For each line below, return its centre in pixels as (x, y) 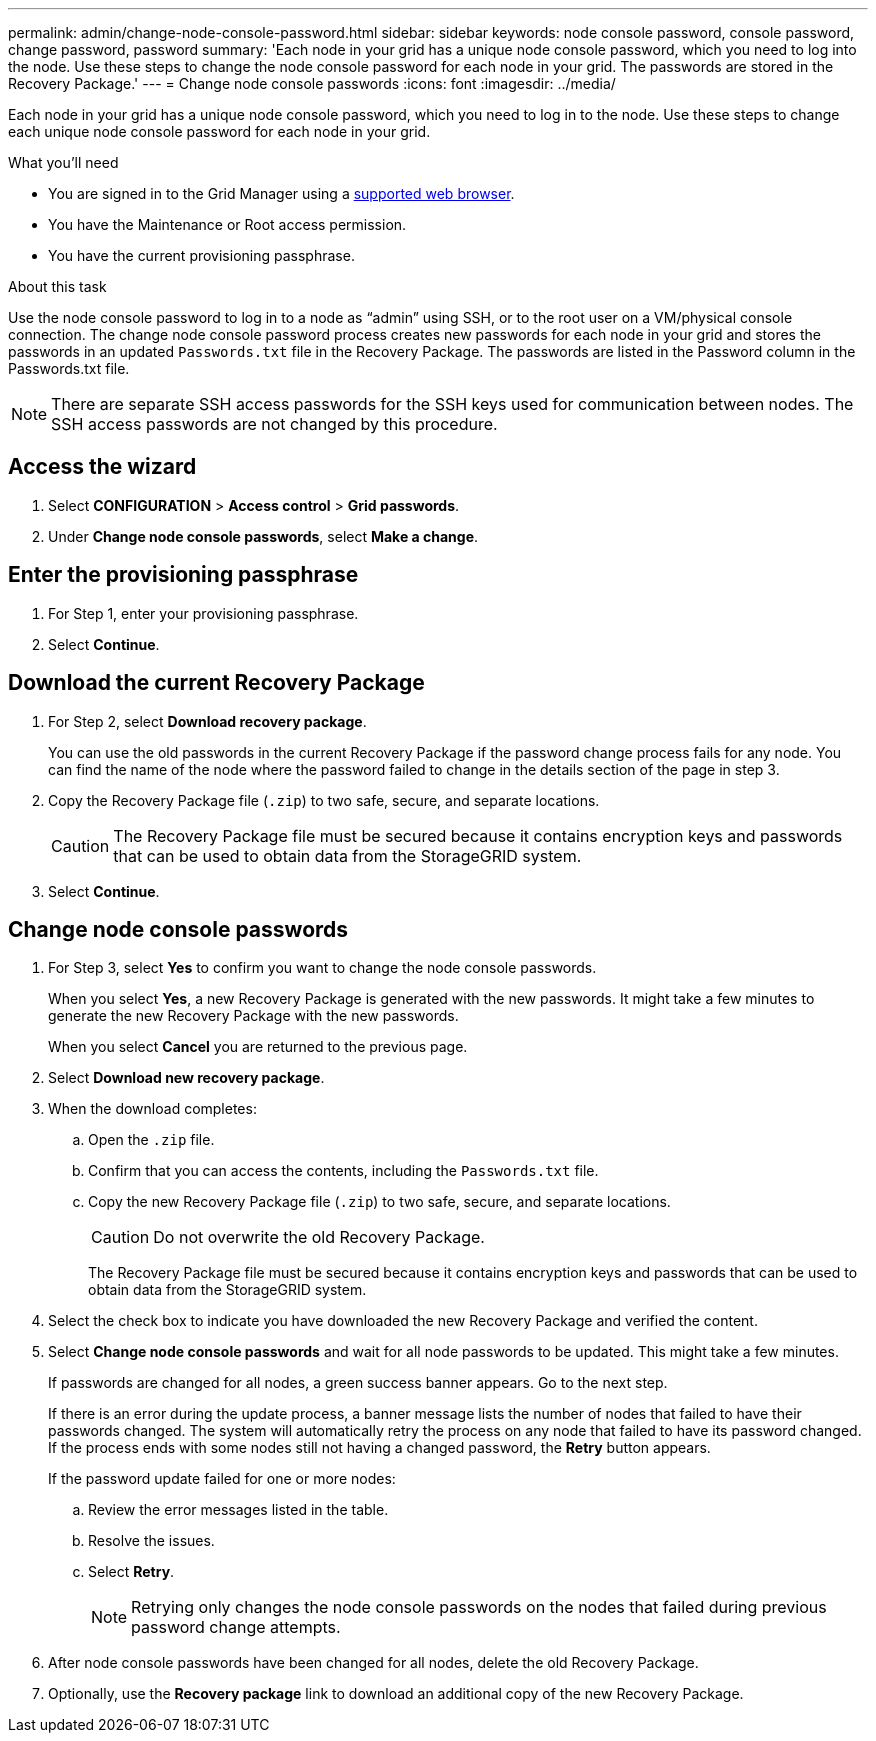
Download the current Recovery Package (216, 683)
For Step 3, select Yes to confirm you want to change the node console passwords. (322, 968)
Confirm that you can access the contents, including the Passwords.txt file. (343, 1171)
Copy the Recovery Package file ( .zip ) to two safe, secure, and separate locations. (324, 800)
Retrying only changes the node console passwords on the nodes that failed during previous (479, 1607)
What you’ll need (63, 162)
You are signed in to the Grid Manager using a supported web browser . (281, 193)
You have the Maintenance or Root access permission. (227, 224)
